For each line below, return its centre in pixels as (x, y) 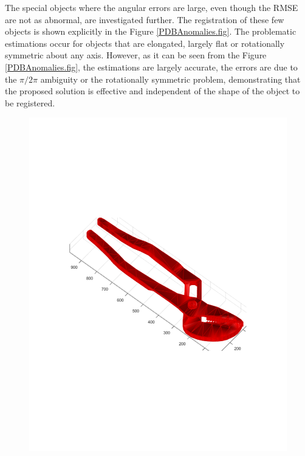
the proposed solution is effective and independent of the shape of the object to (152, 91)
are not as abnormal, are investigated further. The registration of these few (145, 19)
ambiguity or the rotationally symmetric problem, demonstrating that (170, 79)
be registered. (30, 102)
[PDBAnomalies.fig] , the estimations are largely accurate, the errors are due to (151, 67)
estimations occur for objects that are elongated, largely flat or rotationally (145, 43)
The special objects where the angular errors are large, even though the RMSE (152, 7)
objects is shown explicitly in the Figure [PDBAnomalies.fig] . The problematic (151, 31)
